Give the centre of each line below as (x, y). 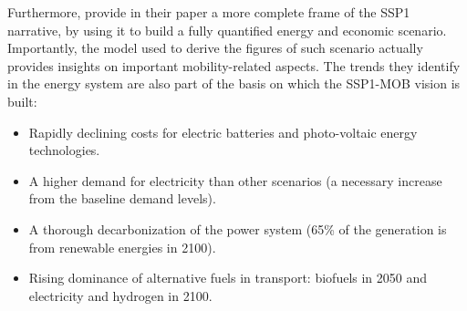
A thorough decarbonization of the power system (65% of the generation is (238, 228)
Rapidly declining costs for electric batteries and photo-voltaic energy (223, 132)
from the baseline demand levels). (122, 198)
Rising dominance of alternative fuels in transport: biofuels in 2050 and (228, 278)
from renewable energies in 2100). (122, 247)
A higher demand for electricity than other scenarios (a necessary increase (235, 180)
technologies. (64, 150)
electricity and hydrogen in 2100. (120, 295)
